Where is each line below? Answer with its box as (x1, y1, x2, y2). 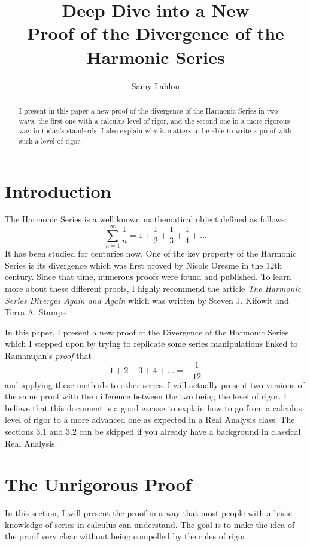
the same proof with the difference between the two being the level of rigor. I (5, 390, 287, 402)
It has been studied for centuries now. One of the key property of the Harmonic (5, 247, 297, 260)
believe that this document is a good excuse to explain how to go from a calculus (5, 401, 302, 414)
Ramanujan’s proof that (5, 349, 92, 361)
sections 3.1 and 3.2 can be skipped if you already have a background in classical (5, 425, 301, 437)
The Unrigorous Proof (5, 472, 192, 496)
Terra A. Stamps (5, 306, 66, 318)
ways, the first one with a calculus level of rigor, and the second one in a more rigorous (19, 115, 290, 126)
